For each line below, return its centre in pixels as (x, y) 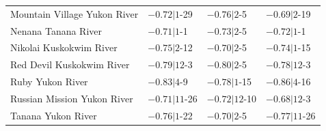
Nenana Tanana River (56, 30)
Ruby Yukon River (49, 82)
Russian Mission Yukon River (72, 98)
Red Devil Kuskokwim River (70, 64)
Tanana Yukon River (54, 115)
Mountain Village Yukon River (74, 13)
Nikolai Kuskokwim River (64, 47)
